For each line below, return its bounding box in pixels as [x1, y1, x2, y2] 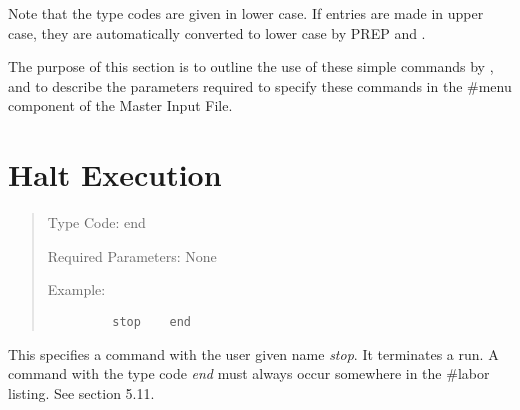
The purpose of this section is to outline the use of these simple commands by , [8, 56, 494, 77]
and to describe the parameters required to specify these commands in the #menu [8, 75, 512, 96]
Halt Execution [8, 154, 222, 195]
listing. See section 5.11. [8, 382, 155, 403]
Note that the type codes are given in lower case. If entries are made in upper [8, 3, 484, 23]
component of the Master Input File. [8, 95, 233, 116]
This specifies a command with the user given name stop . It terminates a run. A [8, 343, 499, 364]
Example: [47, 279, 106, 300]
